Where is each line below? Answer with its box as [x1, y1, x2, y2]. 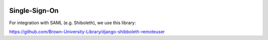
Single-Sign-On [9, 6, 59, 15]
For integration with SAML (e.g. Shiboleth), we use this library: [9, 20, 136, 26]
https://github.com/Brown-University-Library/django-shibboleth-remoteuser [9, 29, 165, 35]
